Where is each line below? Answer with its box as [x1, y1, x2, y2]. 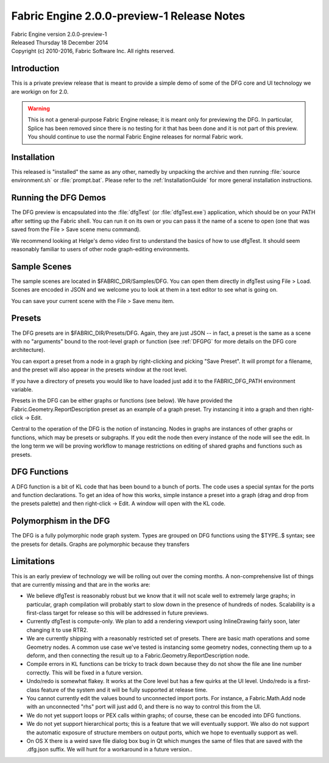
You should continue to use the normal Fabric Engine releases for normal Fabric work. [27, 133, 244, 140]
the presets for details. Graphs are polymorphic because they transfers [11, 540, 190, 548]
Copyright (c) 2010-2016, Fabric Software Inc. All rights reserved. [11, 48, 175, 55]
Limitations [11, 556, 55, 567]
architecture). [11, 346, 46, 354]
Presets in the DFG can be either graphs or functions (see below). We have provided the [11, 397, 233, 404]
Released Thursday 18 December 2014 [11, 38, 108, 46]
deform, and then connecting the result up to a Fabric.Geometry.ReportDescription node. [26, 652, 250, 659]
